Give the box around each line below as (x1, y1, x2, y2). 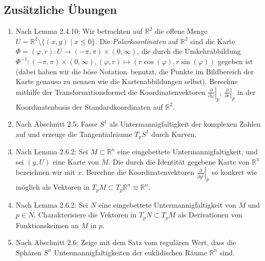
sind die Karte (190, 35, 235, 46)
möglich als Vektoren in (15, 182, 90, 192)
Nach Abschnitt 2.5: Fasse (15, 118, 97, 129)
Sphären (15, 247, 42, 257)
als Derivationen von (177, 209, 242, 220)
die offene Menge (154, 26, 208, 36)
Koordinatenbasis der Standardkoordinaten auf (15, 101, 163, 112)
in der (237, 86, 256, 97)
